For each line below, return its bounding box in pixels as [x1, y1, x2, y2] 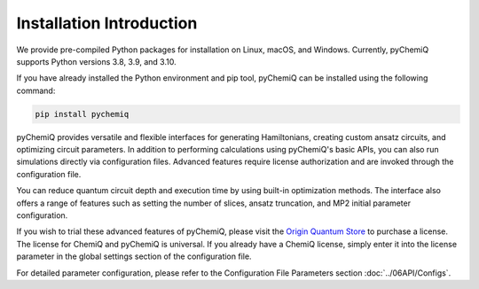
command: [16, 85, 56, 96]
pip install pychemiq [35, 109, 130, 119]
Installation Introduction [16, 13, 198, 33]
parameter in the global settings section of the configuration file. [16, 251, 252, 262]
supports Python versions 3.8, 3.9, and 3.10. [16, 56, 177, 66]
